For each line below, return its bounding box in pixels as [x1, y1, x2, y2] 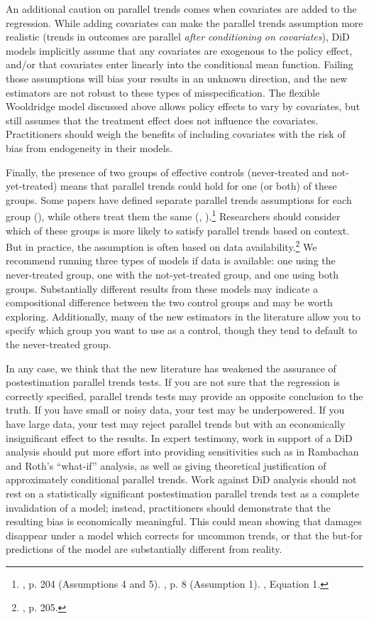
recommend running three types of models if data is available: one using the [6, 253, 336, 268]
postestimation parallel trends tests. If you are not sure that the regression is [6, 375, 341, 389]
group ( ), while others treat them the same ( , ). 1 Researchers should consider [6, 207, 341, 223]
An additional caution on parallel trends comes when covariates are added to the [6, 1, 357, 16]
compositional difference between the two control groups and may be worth [6, 295, 333, 310]
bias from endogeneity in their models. [6, 140, 173, 155]
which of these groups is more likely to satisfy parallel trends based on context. [6, 222, 350, 237]
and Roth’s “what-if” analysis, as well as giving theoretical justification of [6, 458, 326, 473]
